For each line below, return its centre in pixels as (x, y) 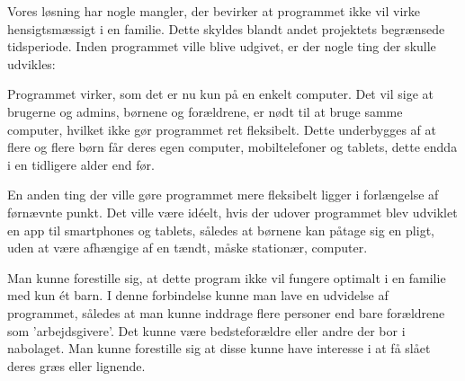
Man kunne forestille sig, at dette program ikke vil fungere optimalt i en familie (227, 277)
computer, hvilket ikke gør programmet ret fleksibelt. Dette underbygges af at (222, 129)
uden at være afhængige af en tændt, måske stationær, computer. (188, 248)
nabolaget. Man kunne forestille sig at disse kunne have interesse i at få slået (219, 348)
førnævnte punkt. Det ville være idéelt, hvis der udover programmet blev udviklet (232, 212)
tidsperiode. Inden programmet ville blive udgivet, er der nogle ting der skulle (222, 46)
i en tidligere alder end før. (81, 164)
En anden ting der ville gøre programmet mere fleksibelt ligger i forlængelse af (223, 195)
